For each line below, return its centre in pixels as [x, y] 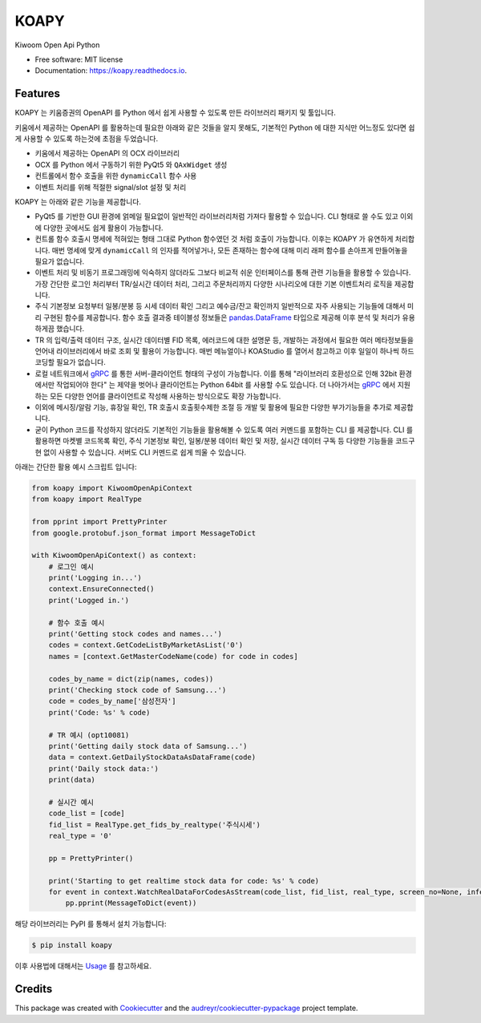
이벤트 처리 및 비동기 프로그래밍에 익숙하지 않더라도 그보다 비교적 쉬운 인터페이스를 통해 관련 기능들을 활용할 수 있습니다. [223, 273]
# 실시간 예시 [71, 802]
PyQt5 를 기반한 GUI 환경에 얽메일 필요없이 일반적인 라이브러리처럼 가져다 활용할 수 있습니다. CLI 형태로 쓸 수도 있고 [216, 216]
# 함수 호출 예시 [77, 623]
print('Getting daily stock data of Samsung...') [148, 746]
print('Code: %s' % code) [99, 712]
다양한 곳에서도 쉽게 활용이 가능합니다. [103, 228]
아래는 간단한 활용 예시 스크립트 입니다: [76, 467]
